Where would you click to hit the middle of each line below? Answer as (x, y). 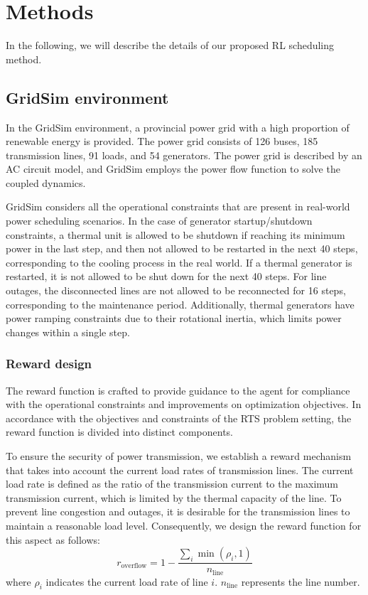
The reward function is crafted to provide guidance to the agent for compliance (178, 390)
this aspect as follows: (53, 539)
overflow (134, 566)
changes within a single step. (68, 332)
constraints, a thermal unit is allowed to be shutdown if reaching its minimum (175, 234)
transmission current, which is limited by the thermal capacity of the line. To (174, 497)
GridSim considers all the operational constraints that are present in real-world (178, 207)
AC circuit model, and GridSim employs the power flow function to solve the (173, 169)
